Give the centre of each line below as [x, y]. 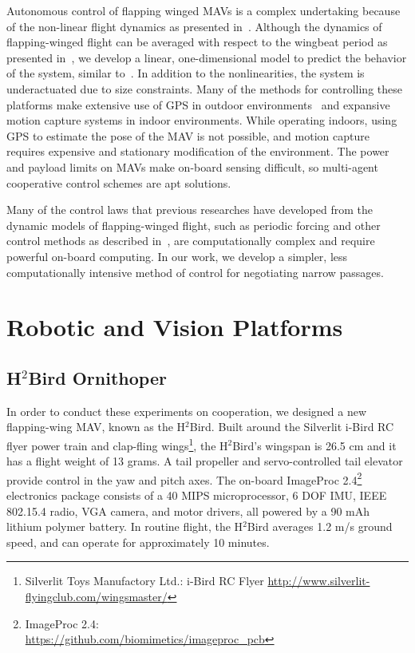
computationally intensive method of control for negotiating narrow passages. [195, 272]
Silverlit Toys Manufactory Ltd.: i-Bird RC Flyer [144, 581]
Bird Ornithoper [97, 377]
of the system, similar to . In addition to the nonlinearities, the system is [186, 73]
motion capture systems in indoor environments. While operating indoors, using [202, 120]
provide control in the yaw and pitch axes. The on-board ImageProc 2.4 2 [184, 478]
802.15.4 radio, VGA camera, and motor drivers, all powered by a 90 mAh [188, 511]
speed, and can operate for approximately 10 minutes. [138, 542]
